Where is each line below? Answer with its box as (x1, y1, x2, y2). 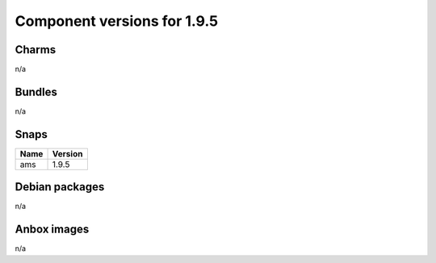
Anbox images (15, 223, 90, 236)
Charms (15, 43, 57, 56)
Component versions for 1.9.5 (15, 12, 219, 30)
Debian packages (15, 180, 105, 194)
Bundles (15, 85, 58, 98)
